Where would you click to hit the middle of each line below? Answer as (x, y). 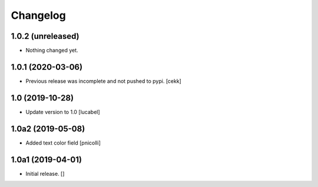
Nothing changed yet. (52, 51)
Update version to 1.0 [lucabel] (63, 112)
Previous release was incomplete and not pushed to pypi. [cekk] (104, 81)
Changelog (38, 15)
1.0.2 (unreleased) (45, 36)
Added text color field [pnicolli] (63, 143)
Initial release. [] (45, 173)
